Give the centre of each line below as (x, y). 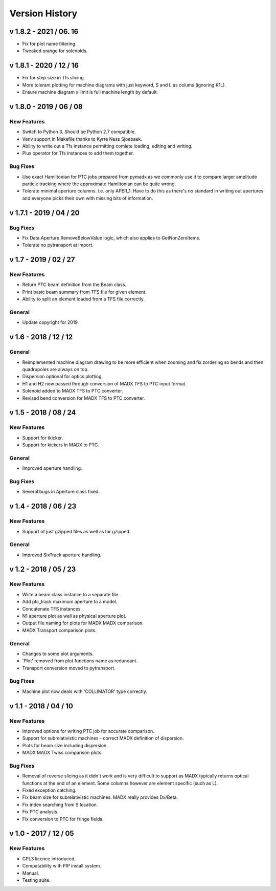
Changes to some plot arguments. (58, 654)
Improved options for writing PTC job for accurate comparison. (88, 731)
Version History (43, 13)
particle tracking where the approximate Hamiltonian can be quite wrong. (99, 184)
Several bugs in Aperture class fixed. (61, 492)
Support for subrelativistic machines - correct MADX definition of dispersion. (103, 738)
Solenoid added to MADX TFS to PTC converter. (73, 391)
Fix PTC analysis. (40, 812)
